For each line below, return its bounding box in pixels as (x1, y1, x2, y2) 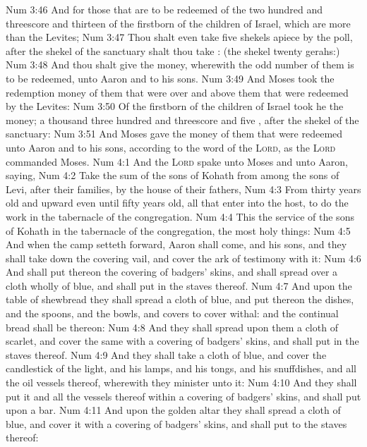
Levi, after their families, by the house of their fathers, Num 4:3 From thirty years (6, 181, 361, 196)
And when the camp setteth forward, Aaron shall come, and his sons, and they (6, 237, 347, 252)
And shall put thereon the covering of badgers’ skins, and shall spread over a (6, 264, 338, 279)
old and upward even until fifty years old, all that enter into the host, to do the (6, 195, 349, 210)
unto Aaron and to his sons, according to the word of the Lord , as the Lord (6, 140, 336, 154)
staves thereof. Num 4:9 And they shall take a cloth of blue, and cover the (6, 347, 327, 362)
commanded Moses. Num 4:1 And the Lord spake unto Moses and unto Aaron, (6, 154, 349, 169)
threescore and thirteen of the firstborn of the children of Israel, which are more (6, 16, 351, 30)
